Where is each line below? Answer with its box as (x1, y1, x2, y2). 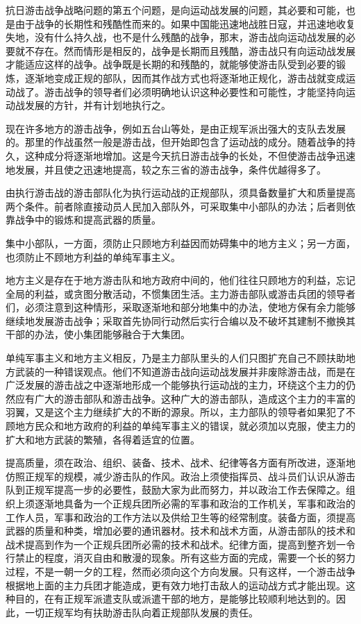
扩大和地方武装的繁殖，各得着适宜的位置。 (6, 432, 200, 446)
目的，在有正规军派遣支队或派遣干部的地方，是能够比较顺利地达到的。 (15, 591, 336, 606)
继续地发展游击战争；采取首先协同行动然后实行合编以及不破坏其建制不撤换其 (6, 313, 355, 328)
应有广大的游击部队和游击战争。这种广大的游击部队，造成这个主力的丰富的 (15, 391, 355, 405)
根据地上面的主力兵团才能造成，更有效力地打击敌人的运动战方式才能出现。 (6, 577, 346, 592)
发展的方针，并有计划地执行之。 (24, 98, 171, 112)
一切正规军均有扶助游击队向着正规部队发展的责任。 (24, 605, 258, 619)
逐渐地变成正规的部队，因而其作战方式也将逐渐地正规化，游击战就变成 (24, 70, 346, 85)
